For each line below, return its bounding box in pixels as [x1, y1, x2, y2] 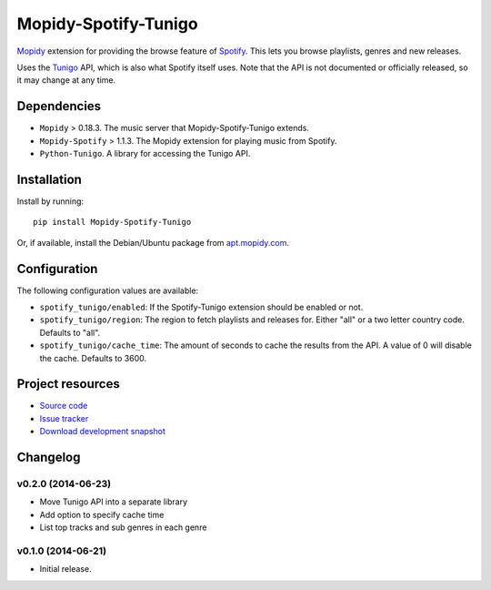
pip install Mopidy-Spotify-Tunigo [33, 217, 192, 228]
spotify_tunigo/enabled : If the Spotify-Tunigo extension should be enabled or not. [39, 301, 364, 312]
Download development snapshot [39, 426, 165, 437]
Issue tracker [39, 412, 89, 423]
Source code [39, 401, 88, 412]
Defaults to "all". [39, 327, 101, 338]
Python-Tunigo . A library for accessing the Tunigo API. [39, 148, 251, 159]
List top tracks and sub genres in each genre [39, 522, 207, 533]
